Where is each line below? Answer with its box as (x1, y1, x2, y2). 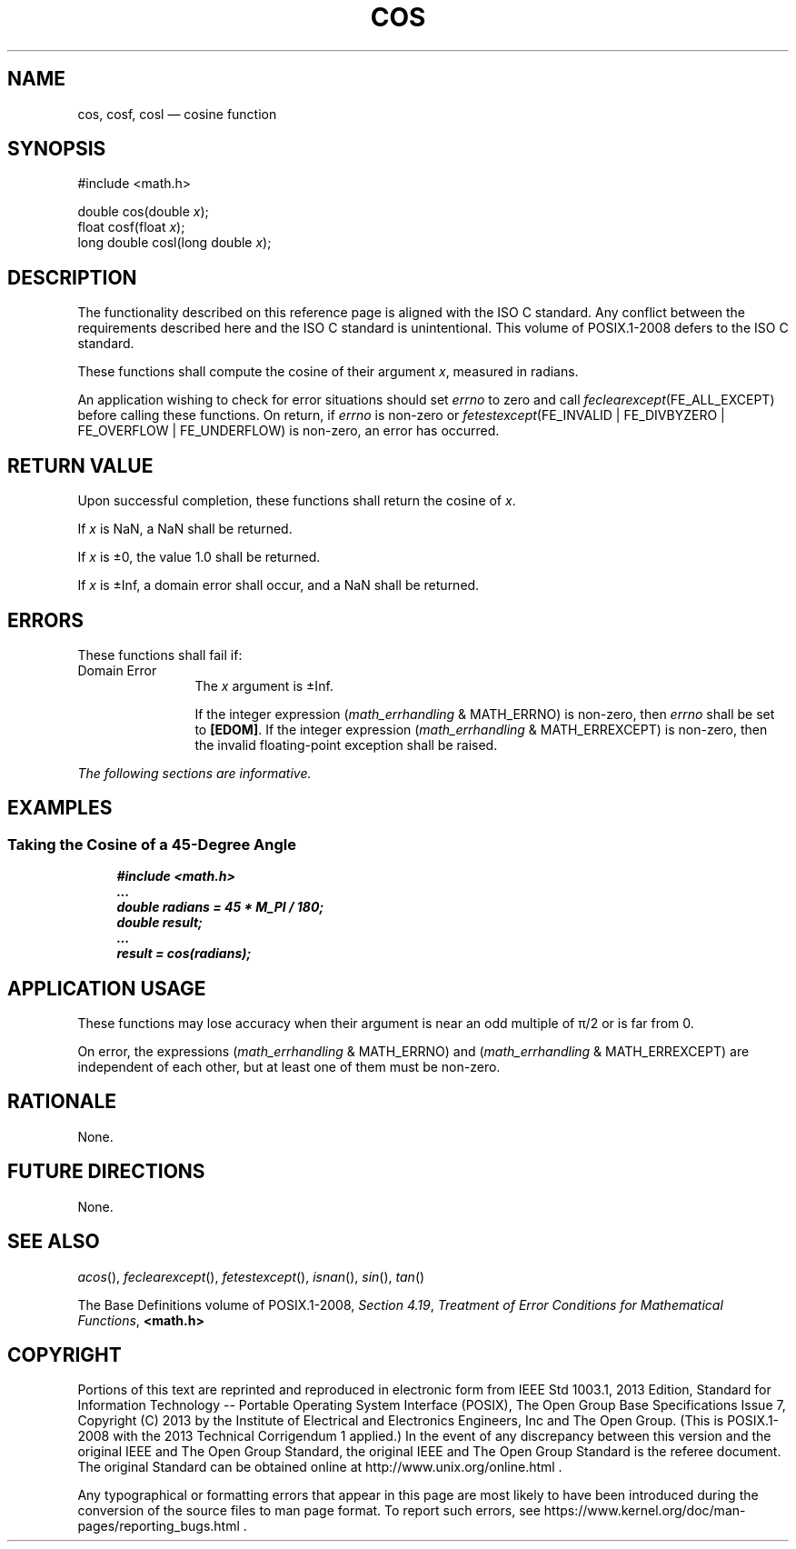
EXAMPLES (7, 796, 113, 820)
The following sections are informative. (77, 765, 312, 781)
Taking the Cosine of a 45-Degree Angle (7, 834, 297, 854)
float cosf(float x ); (77, 219, 185, 235)
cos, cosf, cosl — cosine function (77, 105, 277, 122)
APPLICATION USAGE (7, 976, 206, 1000)
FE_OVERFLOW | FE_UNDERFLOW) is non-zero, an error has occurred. (77, 423, 500, 439)
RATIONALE (7, 1090, 117, 1114)
